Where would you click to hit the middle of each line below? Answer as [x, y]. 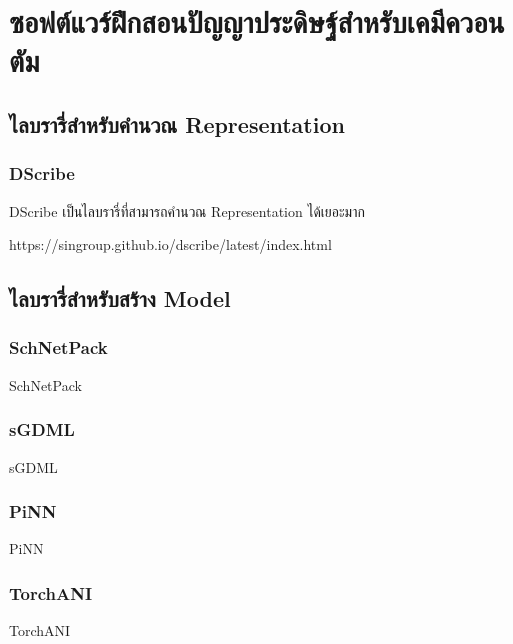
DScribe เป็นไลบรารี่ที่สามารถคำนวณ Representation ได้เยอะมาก [187, 210]
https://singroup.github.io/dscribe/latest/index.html [170, 244]
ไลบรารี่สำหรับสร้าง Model [120, 298]
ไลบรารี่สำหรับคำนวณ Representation [177, 123]
